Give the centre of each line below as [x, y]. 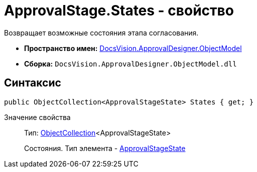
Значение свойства [37, 117]
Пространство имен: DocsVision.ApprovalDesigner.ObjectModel [133, 48]
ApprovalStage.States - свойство [119, 10]
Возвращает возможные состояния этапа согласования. [101, 32]
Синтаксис [33, 83]
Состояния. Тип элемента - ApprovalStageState [105, 148]
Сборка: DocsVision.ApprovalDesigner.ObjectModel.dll [131, 63]
